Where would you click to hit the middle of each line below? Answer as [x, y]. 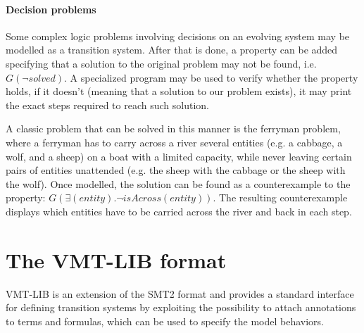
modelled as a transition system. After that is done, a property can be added [172, 50]
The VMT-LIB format [116, 259]
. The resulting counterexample [280, 197]
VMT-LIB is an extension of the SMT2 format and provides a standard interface [180, 293]
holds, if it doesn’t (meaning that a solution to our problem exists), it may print [179, 91]
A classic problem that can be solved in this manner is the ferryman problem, [173, 128]
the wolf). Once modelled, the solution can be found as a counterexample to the [178, 183]
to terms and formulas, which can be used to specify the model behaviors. [165, 321]
